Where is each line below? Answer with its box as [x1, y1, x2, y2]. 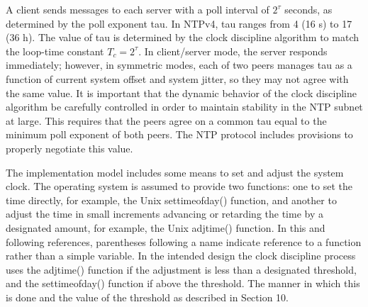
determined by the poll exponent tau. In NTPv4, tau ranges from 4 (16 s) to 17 [6, 16, 352, 30]
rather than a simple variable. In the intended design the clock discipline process [6, 248, 356, 263]
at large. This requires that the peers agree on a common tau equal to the [6, 113, 327, 128]
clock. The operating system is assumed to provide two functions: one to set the [6, 179, 353, 194]
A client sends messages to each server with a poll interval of [6, 2, 269, 16]
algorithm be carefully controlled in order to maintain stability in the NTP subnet [6, 99, 363, 114]
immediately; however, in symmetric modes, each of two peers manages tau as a [6, 57, 352, 72]
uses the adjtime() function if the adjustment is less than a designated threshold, [6, 262, 357, 277]
